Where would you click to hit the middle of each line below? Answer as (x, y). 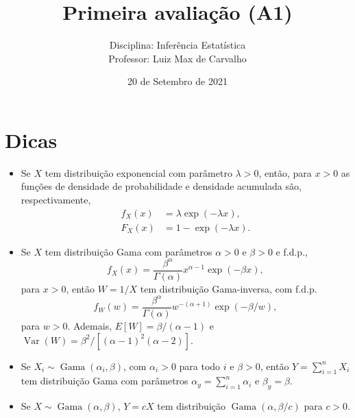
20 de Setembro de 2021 (177, 81)
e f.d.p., (292, 251)
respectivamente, (56, 200)
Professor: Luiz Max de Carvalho (177, 58)
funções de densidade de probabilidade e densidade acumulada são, (161, 186)
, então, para (285, 172)
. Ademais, (90, 325)
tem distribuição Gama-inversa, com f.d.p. (229, 288)
